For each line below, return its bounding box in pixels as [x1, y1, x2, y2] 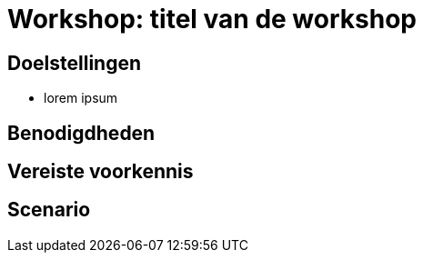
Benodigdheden [7, 121, 156, 145]
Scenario [7, 198, 91, 222]
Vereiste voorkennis [7, 160, 194, 184]
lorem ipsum [44, 90, 118, 106]
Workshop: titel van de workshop [7, 4, 417, 35]
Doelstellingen [7, 51, 141, 75]
